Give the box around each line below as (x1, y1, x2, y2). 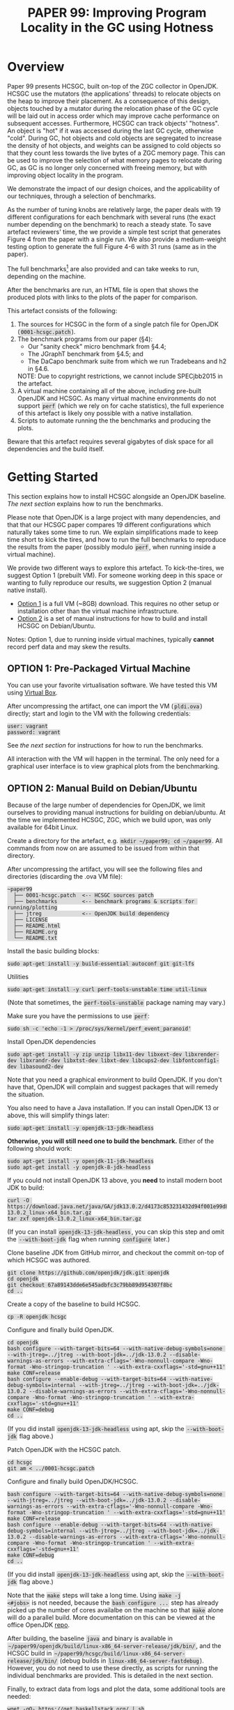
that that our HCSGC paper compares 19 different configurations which (7, 520, 211, 529)
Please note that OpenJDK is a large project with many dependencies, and (7, 513, 221, 521)
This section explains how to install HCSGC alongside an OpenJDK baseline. (7, 492, 226, 500)
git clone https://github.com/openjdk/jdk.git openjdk (7, 1269, 170, 1277)
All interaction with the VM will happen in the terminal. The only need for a (7, 755, 219, 763)
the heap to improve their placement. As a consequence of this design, (7, 96, 211, 105)
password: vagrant (7, 729, 61, 736)
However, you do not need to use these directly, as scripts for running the (7, 1664, 219, 1672)
